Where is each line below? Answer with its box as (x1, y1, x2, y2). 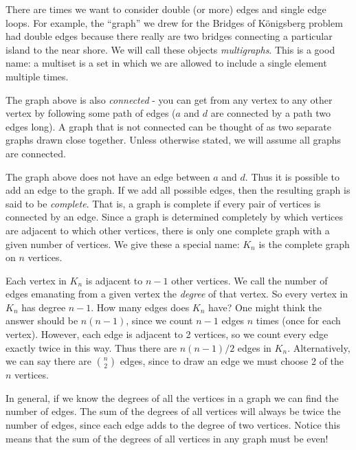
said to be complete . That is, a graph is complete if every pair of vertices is (5, 196, 321, 210)
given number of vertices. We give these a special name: (5, 236, 240, 251)
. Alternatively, (287, 340, 351, 355)
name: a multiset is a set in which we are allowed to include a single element (5, 56, 327, 70)
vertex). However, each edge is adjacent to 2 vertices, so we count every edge (5, 327, 329, 341)
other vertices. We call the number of (171, 273, 328, 287)
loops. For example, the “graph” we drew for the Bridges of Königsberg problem (5, 15, 343, 30)
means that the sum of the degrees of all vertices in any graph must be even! (5, 431, 329, 445)
